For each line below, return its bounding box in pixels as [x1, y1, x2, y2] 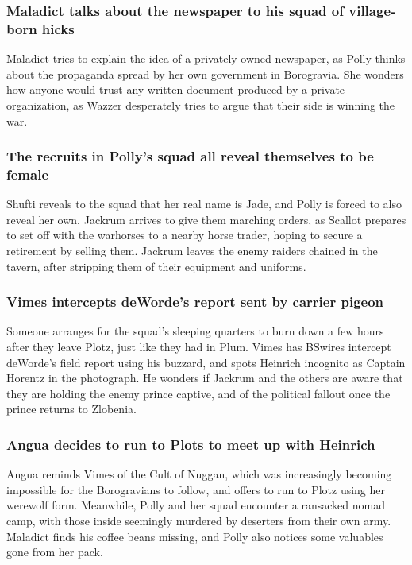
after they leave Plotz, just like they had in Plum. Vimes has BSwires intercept [6, 339, 391, 355]
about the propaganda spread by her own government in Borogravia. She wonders [6, 65, 404, 82]
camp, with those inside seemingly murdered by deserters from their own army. [6, 513, 391, 528]
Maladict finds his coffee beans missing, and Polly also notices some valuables [6, 528, 383, 544]
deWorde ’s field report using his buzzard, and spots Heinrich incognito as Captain [6, 354, 406, 370]
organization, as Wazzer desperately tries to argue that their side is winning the [6, 96, 395, 113]
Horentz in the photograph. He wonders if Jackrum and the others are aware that [6, 370, 403, 386]
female [6, 164, 49, 184]
